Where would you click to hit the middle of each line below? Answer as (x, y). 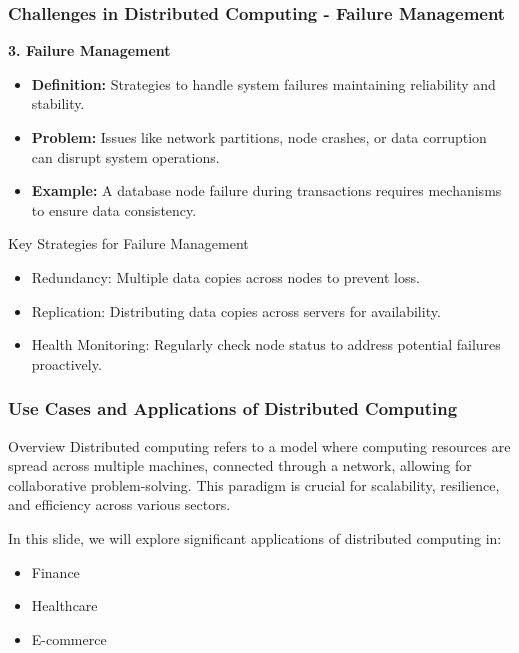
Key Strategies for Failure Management (128, 243)
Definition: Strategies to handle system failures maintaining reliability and (263, 83)
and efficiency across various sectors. (119, 504)
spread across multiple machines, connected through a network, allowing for (240, 465)
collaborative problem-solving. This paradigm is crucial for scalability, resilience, (254, 484)
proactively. (66, 363)
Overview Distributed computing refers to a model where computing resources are (259, 445)
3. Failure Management (89, 50)
